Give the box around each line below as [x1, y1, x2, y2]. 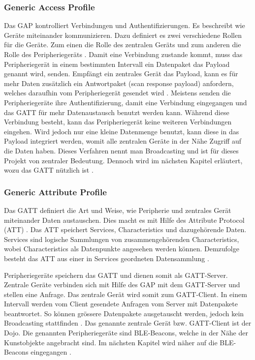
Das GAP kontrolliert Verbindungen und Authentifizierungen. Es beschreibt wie [4, 20, 245, 30]
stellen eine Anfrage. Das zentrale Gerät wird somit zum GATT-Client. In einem [4, 289, 247, 299]
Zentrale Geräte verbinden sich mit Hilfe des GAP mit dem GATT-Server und [4, 279, 240, 290]
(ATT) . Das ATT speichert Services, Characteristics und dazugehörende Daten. [4, 224, 247, 235]
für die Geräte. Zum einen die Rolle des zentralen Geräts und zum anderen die [4, 39, 241, 50]
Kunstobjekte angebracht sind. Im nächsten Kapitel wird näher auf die [4, 337, 218, 347]
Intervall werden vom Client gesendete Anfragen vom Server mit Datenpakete [4, 299, 238, 309]
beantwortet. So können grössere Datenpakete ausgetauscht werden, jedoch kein [4, 308, 244, 318]
